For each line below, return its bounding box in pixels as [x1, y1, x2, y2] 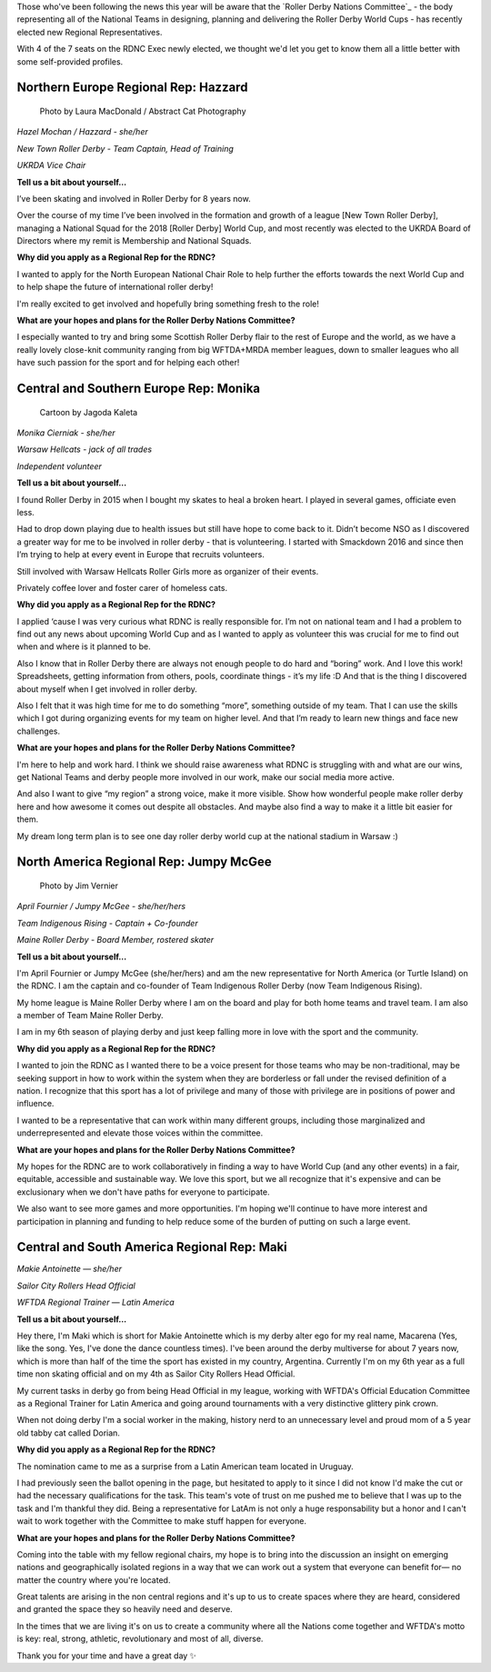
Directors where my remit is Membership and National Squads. [16, 235, 252, 246]
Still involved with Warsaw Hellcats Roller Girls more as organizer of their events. [16, 566, 319, 576]
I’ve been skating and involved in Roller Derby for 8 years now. [16, 193, 251, 204]
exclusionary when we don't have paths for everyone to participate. [16, 1186, 270, 1197]
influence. [16, 1098, 55, 1109]
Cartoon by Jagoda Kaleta [39, 406, 138, 417]
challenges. [16, 726, 61, 736]
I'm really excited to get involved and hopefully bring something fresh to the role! [16, 298, 320, 309]
